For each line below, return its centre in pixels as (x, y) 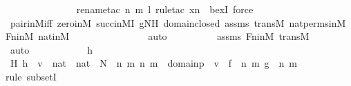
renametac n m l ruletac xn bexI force (165, 9)
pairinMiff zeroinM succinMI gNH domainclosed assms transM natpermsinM (178, 22)
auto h (51, 49)
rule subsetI (31, 76)
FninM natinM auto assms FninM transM (158, 36)
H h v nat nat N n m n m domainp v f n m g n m (154, 63)
